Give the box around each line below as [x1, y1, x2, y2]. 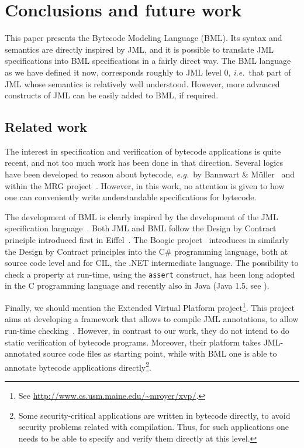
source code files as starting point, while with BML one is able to [43, 347, 277, 360]
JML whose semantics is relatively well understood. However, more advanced [5, 77, 280, 90]
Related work [5, 118, 88, 136]
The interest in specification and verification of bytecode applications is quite [5, 145, 281, 157]
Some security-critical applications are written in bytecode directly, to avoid [18, 409, 291, 421]
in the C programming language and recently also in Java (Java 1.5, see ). [5, 279, 270, 292]
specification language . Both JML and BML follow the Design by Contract [5, 222, 277, 234]
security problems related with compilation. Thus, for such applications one [18, 420, 289, 433]
